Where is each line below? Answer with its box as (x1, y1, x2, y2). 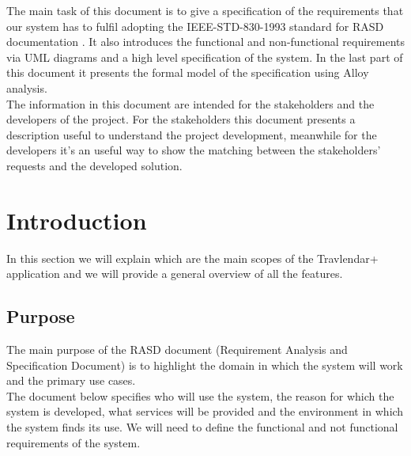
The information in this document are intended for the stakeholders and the (6, 95, 375, 112)
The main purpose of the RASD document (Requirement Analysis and (6, 341, 348, 358)
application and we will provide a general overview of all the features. (6, 265, 343, 282)
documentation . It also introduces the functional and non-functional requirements (6, 33, 405, 50)
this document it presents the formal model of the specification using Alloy (6, 64, 369, 81)
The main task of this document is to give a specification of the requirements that (6, 2, 404, 18)
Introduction (6, 203, 147, 236)
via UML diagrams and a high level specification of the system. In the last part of (6, 48, 403, 65)
